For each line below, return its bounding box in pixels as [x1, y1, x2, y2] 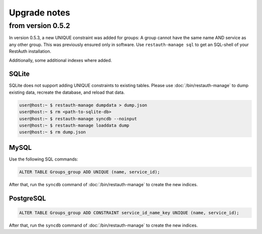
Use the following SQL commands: [9, 156, 79, 162]
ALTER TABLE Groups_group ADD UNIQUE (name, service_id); [19, 169, 160, 175]
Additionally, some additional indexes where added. [9, 57, 112, 63]
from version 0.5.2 [9, 21, 70, 30]
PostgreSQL [9, 194, 46, 203]
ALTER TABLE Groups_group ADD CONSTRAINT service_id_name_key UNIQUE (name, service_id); [19, 210, 240, 215]
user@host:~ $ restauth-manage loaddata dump [19, 123, 130, 128]
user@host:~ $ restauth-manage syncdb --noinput [19, 116, 137, 121]
